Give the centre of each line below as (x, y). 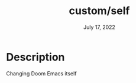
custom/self (99, 11)
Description (35, 57)
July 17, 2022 (99, 27)
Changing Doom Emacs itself (41, 73)
